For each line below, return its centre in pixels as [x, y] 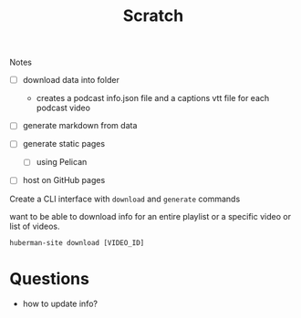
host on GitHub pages [64, 180]
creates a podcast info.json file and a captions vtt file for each [153, 98]
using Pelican [62, 162]
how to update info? [60, 304]
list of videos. [35, 226]
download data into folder [71, 80]
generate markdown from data [80, 126]
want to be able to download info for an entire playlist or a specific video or [150, 216]
